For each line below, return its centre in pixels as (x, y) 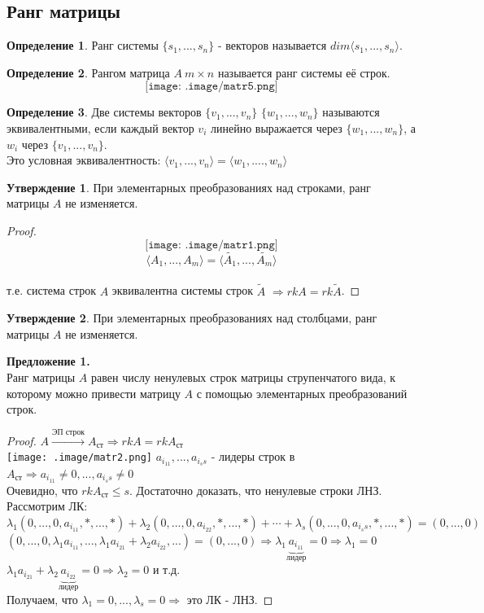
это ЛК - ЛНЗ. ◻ (230, 599)
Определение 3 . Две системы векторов (104, 112)
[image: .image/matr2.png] (79, 458)
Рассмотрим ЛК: (47, 506)
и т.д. (166, 569)
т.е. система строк (51, 290)
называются (351, 112)
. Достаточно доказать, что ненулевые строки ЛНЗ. (256, 490)
